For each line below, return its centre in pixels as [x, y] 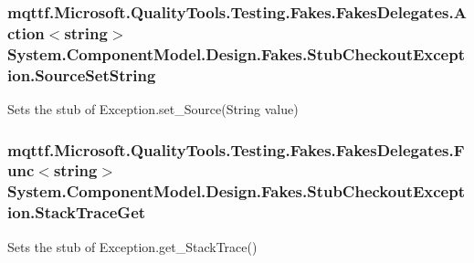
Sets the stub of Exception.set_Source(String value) [153, 108]
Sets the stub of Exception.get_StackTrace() [132, 246]
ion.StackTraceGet [77, 212]
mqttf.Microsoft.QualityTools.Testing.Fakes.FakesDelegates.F [236, 149]
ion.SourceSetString [82, 74]
